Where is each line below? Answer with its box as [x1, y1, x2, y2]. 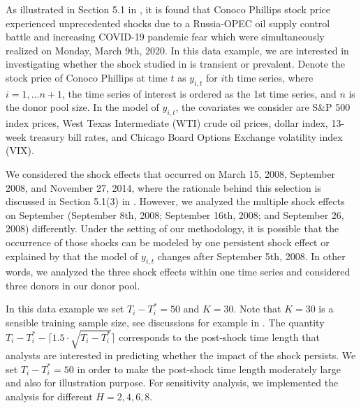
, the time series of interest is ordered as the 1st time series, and [61, 86, 337, 100]
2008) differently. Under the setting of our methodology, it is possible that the [6, 221, 339, 236]
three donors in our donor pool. [6, 278, 140, 292]
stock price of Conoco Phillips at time [6, 70, 168, 84]
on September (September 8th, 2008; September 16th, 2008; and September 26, [6, 207, 344, 222]
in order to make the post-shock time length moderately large [77, 361, 341, 376]
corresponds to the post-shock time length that [119, 329, 320, 344]
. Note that [233, 301, 281, 316]
